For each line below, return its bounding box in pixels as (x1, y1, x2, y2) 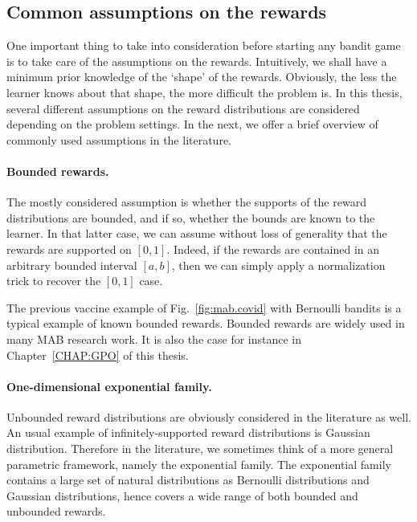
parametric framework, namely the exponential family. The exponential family (6, 455, 391, 472)
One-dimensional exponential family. (6, 377, 212, 394)
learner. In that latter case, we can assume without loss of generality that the (6, 225, 387, 242)
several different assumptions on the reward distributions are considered (6, 100, 360, 116)
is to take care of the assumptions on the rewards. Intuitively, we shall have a (6, 52, 387, 69)
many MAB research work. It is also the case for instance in (6, 330, 302, 347)
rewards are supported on (6, 240, 132, 257)
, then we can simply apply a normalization (171, 256, 386, 273)
